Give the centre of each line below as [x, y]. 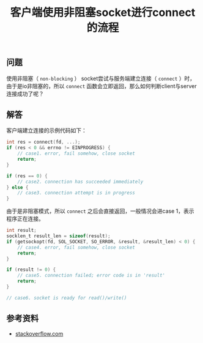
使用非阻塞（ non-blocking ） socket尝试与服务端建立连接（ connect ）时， [101, 78]
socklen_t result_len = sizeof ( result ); [59, 236]
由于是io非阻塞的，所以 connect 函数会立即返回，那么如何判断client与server [102, 86]
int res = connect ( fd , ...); [43, 142]
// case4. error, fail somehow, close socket [76, 247]
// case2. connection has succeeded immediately [80, 182]
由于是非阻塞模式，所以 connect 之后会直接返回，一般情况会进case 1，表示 [100, 211]
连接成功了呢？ [25, 94]
